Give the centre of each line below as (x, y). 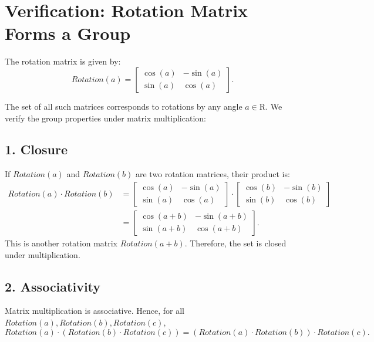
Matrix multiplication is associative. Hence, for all (95, 311)
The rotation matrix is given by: (63, 61)
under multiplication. (43, 254)
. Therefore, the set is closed (235, 243)
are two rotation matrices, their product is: (213, 174)
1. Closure (36, 149)
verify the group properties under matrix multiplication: (105, 118)
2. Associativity (53, 286)
